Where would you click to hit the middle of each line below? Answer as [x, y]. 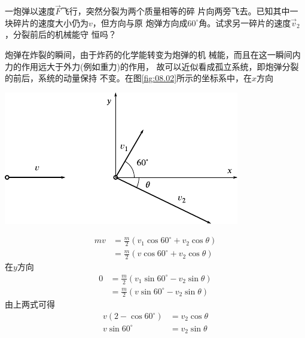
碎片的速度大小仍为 [51, 22]
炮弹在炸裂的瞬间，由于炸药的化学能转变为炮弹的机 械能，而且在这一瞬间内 [153, 54]
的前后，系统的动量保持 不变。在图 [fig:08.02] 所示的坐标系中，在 [129, 78]
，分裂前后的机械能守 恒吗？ [61, 34]
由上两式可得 [30, 304]
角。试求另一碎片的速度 [245, 22]
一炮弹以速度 [30, 11]
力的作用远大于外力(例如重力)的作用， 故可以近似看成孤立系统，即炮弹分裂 [152, 66]
